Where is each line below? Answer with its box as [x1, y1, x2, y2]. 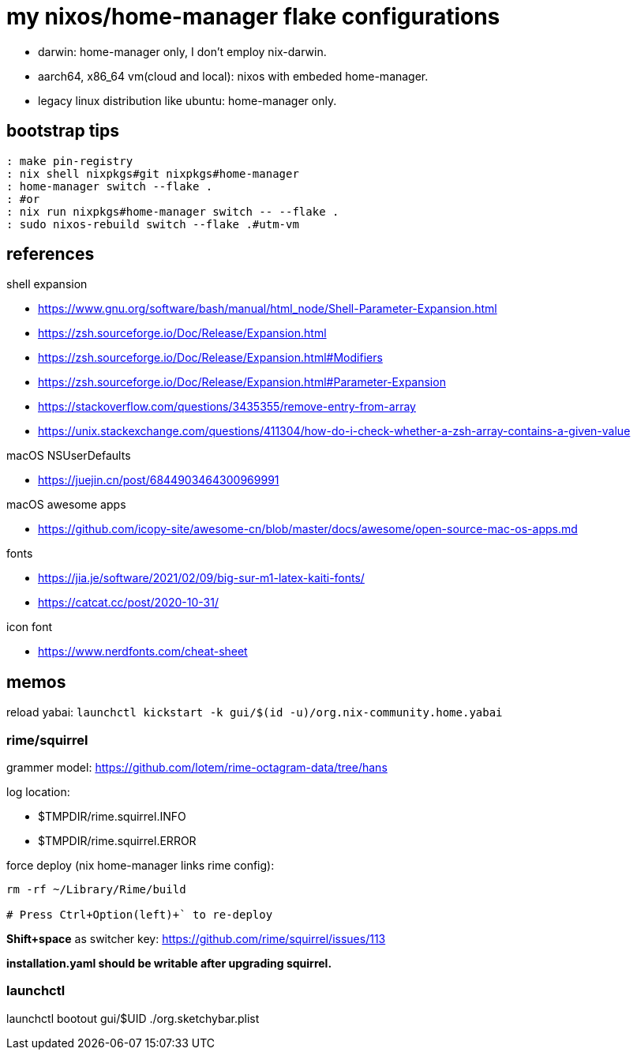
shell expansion [6, 277, 88, 291]
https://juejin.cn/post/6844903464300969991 [38, 473, 279, 487]
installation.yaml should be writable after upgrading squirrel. [6, 956, 332, 971]
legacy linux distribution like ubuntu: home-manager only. [38, 93, 337, 107]
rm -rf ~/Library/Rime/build [6, 883, 186, 896]
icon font [6, 620, 53, 634]
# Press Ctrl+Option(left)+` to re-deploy [6, 908, 273, 922]
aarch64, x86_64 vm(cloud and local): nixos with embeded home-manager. [38, 69, 429, 83]
